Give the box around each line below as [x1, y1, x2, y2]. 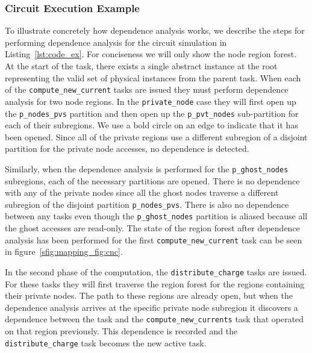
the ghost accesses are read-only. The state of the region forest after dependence [5, 222, 300, 234]
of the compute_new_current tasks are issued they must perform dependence [5, 83, 289, 96]
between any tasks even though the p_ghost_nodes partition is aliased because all [5, 210, 308, 222]
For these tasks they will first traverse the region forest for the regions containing [5, 277, 305, 290]
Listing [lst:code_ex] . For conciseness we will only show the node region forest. [5, 48, 297, 60]
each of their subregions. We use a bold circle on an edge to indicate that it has [5, 119, 298, 131]
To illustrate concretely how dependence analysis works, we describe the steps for [5, 24, 305, 37]
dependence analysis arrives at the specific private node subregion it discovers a [5, 301, 298, 313]
